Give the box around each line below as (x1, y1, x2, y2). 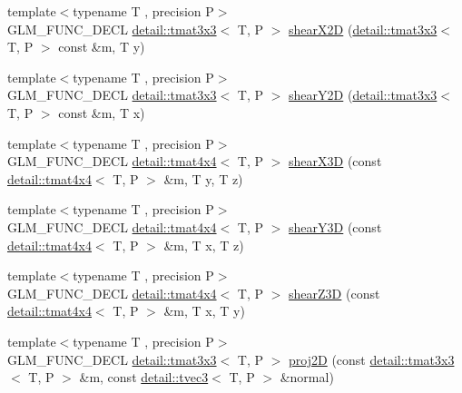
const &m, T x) (58, 103, 145, 122)
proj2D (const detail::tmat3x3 (289, 349, 455, 368)
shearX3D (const (289, 152, 382, 171)
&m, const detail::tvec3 (79, 368, 209, 387)
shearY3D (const (289, 217, 382, 236)
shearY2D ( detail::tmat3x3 (289, 85, 437, 104)
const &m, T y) (58, 37, 145, 56)
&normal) (280, 368, 334, 387)
